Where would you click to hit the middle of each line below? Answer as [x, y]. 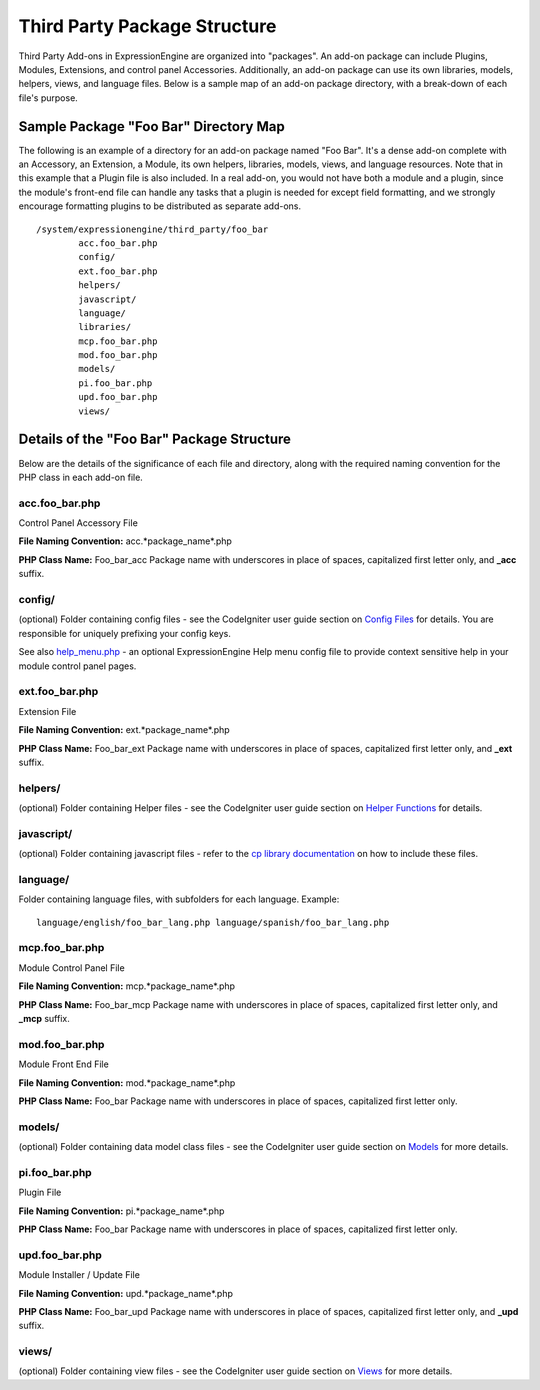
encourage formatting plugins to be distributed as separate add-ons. [160, 206]
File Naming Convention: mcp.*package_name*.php [126, 986]
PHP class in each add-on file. [81, 477]
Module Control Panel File [71, 967]
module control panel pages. [77, 666]
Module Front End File [63, 1064]
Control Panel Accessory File [78, 523]
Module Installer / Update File [79, 1275]
